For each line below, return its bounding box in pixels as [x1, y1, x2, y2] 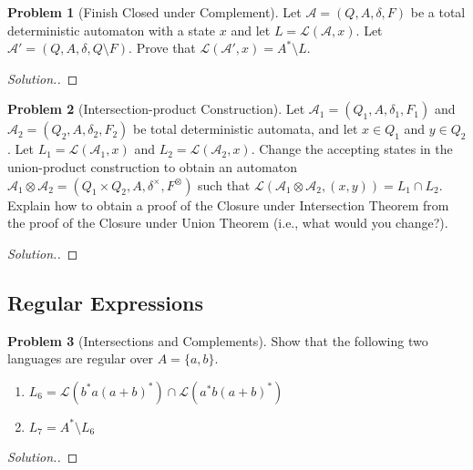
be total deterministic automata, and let [133, 119, 358, 138]
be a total [410, 3, 466, 21]
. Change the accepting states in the [251, 139, 453, 158]
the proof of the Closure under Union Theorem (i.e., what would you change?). [7, 213, 448, 232]
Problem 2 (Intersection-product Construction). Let [7, 99, 305, 118]
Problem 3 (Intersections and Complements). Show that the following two [7, 331, 428, 350]
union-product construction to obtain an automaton [7, 157, 297, 176]
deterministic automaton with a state [7, 20, 216, 39]
